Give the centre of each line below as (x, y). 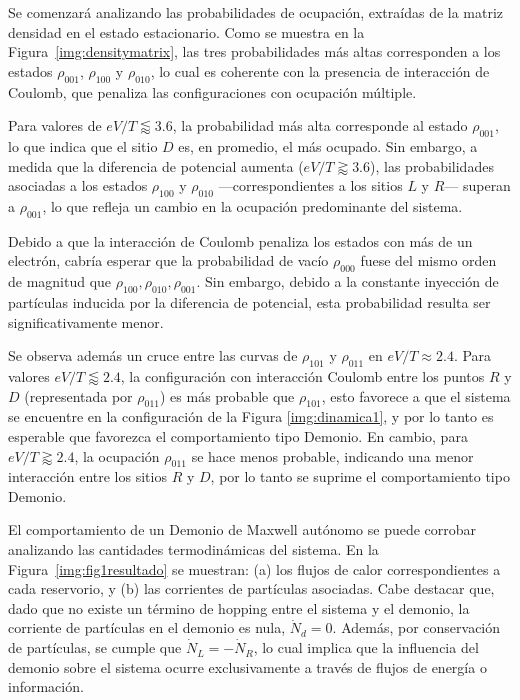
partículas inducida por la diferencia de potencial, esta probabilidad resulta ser (249, 301)
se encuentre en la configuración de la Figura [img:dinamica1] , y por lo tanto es (251, 416)
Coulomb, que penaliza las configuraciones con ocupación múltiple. (212, 91)
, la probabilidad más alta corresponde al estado (320, 125)
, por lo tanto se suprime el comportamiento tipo (360, 476)
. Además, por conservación (416, 627)
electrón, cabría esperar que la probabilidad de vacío (168, 260)
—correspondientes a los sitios (310, 185)
